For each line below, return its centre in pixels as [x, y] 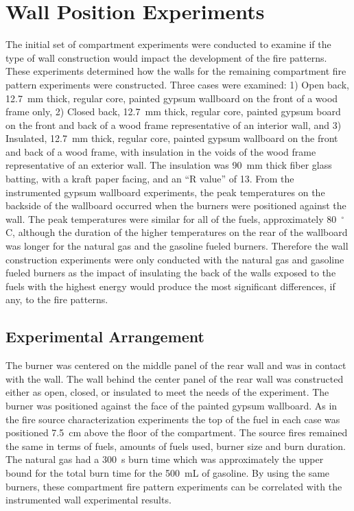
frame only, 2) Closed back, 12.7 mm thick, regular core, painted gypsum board [173, 111]
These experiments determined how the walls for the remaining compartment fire [176, 71]
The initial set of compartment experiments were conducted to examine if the [168, 44]
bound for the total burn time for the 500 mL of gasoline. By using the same [168, 472]
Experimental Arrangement [105, 336]
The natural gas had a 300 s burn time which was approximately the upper [165, 459]
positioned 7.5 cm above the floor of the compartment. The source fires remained [177, 432]
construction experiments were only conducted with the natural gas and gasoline [175, 259]
